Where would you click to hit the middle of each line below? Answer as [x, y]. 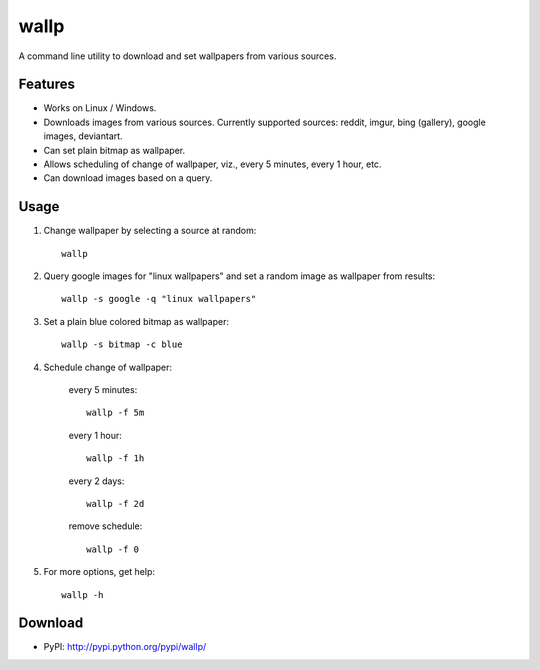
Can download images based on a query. [128, 178]
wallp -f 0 [113, 549]
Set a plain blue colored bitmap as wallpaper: [136, 321]
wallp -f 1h [115, 458]
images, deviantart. [83, 136]
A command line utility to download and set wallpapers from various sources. [177, 56]
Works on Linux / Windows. [100, 108]
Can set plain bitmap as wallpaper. [114, 150]
